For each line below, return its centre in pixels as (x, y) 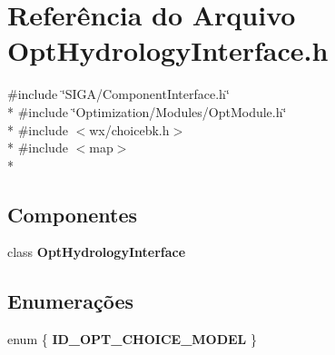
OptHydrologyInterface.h (168, 50)
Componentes (73, 214)
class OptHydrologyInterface (97, 252)
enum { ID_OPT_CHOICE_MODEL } (132, 339)
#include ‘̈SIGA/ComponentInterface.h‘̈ (118, 94)
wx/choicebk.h (129, 129)
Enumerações (70, 301)
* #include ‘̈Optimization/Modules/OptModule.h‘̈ (147, 111)
